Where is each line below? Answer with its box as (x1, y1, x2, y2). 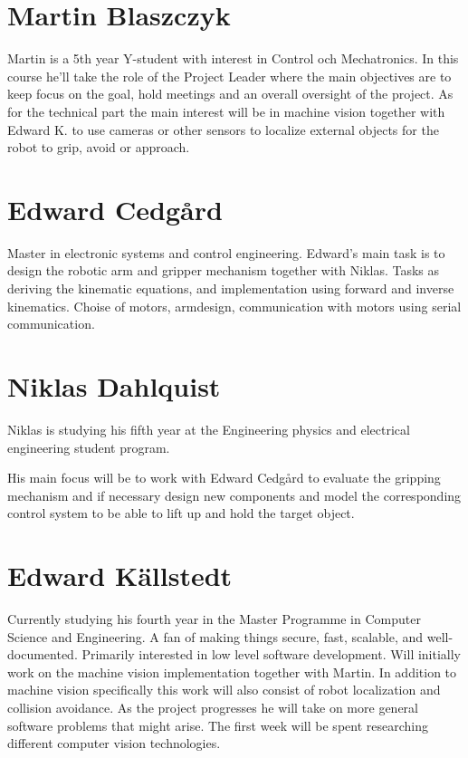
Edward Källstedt (7, 557, 233, 594)
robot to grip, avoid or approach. (7, 138, 190, 157)
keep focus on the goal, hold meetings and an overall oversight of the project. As (7, 84, 454, 103)
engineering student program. (7, 437, 170, 456)
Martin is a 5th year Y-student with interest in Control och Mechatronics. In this (7, 49, 459, 68)
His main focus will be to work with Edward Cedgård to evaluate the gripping (7, 468, 441, 487)
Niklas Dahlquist (7, 367, 221, 404)
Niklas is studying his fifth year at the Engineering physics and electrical (7, 419, 410, 438)
